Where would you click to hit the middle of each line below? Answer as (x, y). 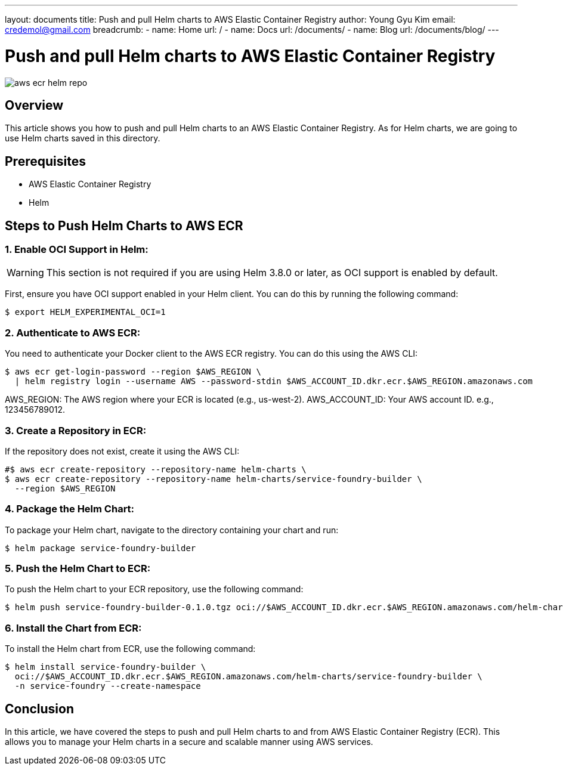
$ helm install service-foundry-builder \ (106, 667)
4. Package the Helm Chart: (70, 509)
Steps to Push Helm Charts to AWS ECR (124, 225)
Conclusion (40, 709)
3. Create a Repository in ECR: (76, 430)
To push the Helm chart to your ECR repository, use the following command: (154, 589)
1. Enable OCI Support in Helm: (77, 250)
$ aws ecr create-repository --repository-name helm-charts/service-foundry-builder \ (214, 479)
